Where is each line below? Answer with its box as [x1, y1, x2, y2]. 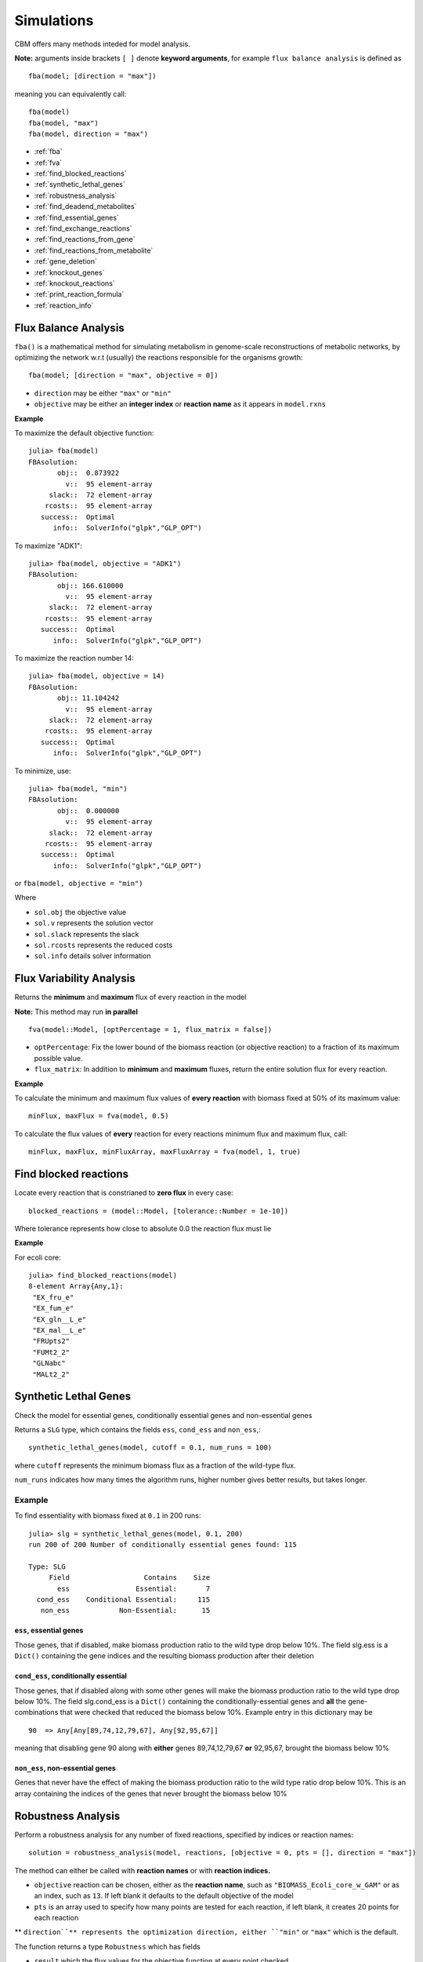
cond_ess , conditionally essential [14, 1672, 127, 1681]
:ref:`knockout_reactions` [34, 279, 115, 288]
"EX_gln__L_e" [32, 1315, 87, 1324]
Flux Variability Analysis [14, 972, 136, 985]
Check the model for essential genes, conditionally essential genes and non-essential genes [14, 1410, 313, 1420]
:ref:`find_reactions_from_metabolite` [34, 246, 154, 255]
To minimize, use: [14, 766, 71, 775]
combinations [14, 1708, 59, 1717]
